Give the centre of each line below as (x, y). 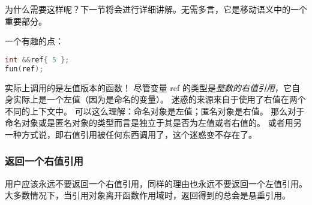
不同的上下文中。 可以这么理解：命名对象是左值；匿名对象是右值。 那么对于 (155, 111)
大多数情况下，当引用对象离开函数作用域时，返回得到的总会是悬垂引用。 (148, 195)
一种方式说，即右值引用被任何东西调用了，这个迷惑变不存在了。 (131, 134)
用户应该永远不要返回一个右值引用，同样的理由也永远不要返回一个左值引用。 (156, 183)
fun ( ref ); (24, 69)
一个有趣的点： (34, 41)
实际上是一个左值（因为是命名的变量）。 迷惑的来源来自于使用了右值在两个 (159, 99)
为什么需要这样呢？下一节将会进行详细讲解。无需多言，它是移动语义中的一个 (156, 9)
